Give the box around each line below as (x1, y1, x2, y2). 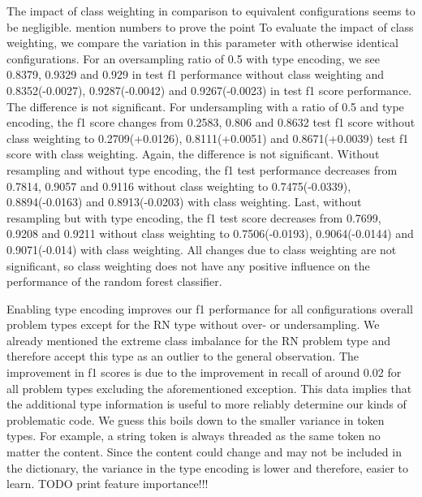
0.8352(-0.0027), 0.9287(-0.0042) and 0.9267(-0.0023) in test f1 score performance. (6, 81, 412, 98)
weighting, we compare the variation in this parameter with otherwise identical (6, 34, 398, 51)
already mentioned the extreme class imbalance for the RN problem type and (6, 331, 390, 348)
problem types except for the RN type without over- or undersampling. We (6, 316, 380, 333)
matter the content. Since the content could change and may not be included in (6, 443, 402, 460)
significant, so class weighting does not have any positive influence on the (6, 257, 370, 274)
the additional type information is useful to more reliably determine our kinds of (6, 395, 407, 413)
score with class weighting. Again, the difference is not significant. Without (6, 145, 380, 162)
